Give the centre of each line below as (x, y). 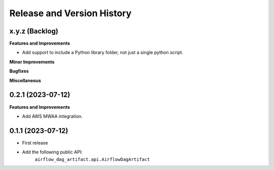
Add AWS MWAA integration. (53, 116)
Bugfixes (19, 71)
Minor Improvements (32, 62)
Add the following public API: (52, 152)
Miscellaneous (25, 80)
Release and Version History (71, 13)
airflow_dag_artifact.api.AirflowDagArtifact (92, 159)
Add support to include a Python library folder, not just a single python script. (103, 53)
